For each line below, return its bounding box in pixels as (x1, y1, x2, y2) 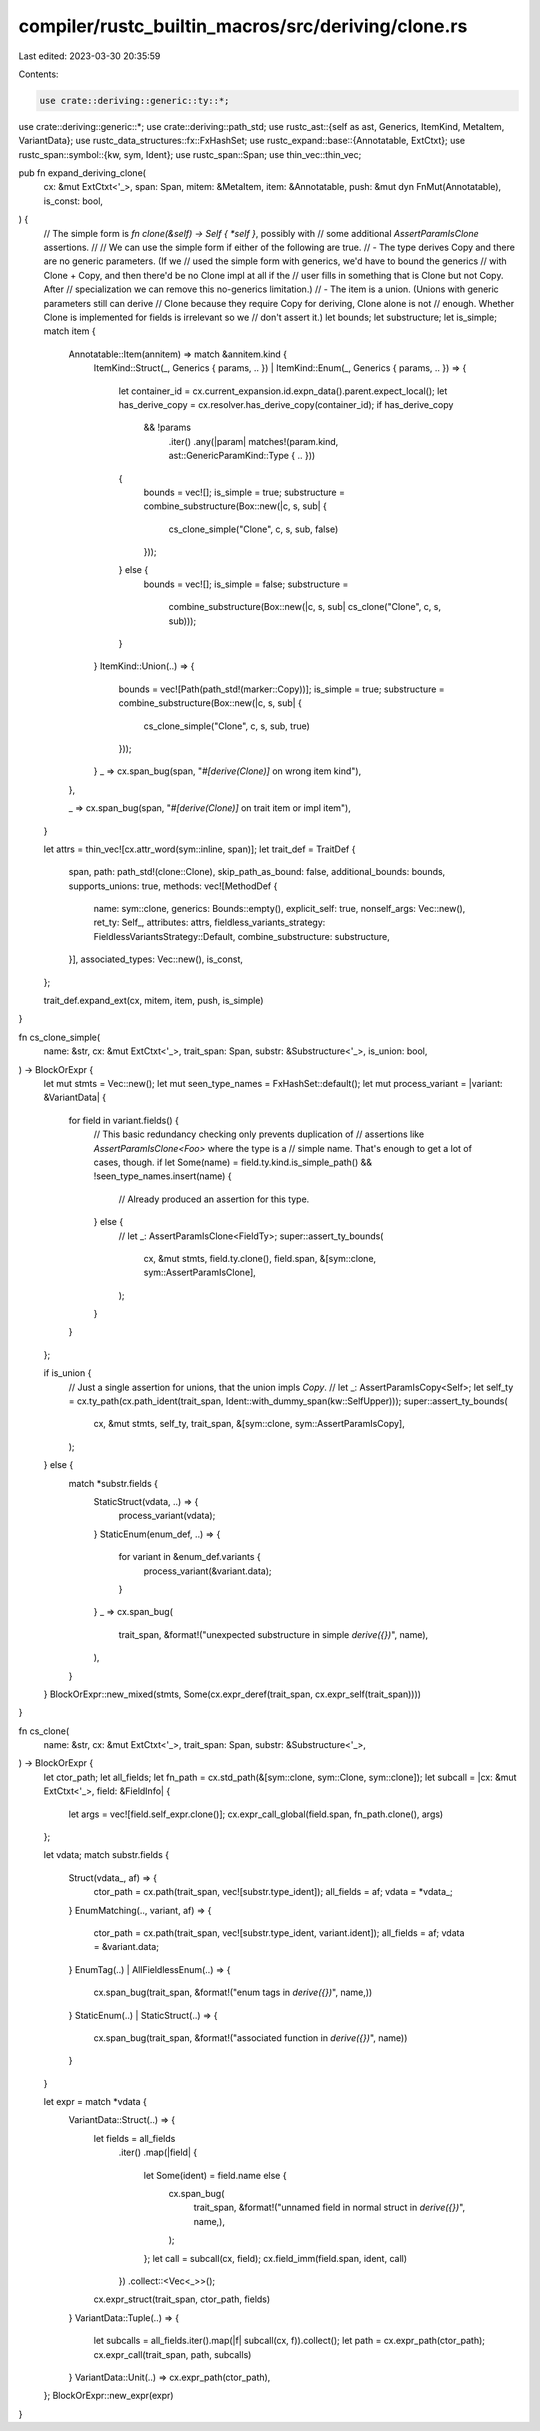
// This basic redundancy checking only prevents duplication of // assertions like (93, 1128, 425, 1140)
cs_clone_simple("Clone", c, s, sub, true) (143, 720, 310, 732)
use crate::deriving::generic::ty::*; (39, 95, 230, 106)
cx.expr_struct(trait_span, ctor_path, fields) (93, 2293, 271, 2305)
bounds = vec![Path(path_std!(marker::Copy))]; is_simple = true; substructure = (118, 683, 445, 695)
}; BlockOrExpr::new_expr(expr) (43, 2390, 174, 2402)
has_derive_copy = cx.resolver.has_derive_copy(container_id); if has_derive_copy (118, 398, 454, 410)
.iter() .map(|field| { (118, 2146, 198, 2159)
